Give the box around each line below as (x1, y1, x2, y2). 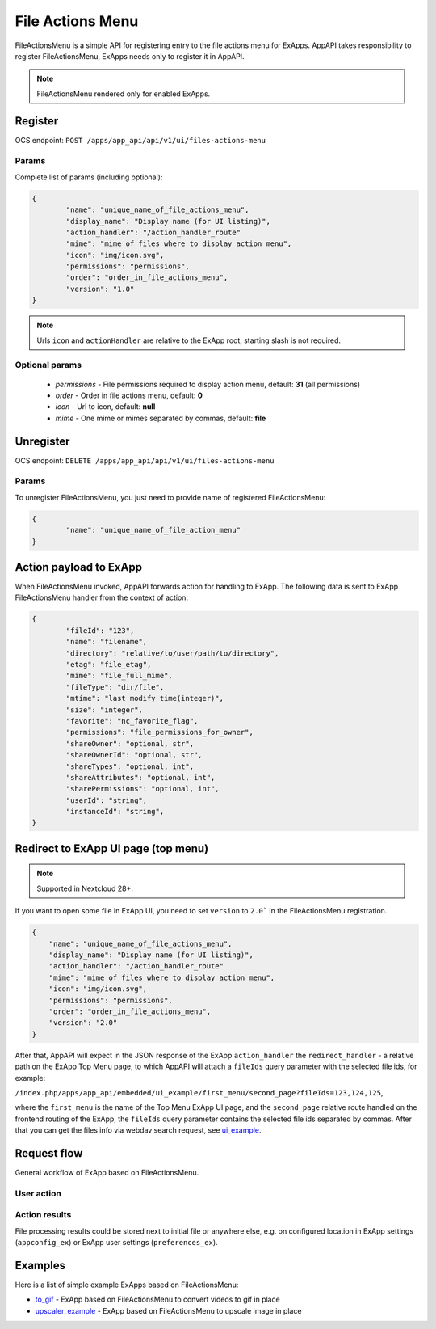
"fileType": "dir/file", (65, 682, 165, 691)
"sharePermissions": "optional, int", (65, 784, 220, 794)
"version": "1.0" (65, 284, 135, 293)
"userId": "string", (65, 795, 148, 804)
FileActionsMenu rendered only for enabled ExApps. (36, 89, 211, 99)
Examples (15, 1258, 66, 1272)
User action (15, 1188, 62, 1199)
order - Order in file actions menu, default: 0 (55, 390, 203, 400)
